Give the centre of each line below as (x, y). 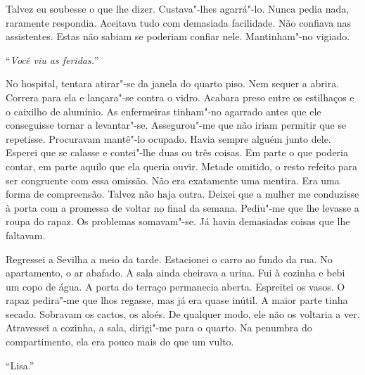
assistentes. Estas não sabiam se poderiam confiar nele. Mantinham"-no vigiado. (178, 36)
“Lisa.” (20, 365)
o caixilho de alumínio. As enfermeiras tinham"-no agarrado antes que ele (164, 111)
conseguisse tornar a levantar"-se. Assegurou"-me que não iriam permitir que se (176, 125)
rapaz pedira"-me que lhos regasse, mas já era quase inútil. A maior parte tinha (177, 300)
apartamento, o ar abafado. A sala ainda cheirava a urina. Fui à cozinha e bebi (175, 273)
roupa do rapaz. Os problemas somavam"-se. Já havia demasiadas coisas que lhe (178, 221)
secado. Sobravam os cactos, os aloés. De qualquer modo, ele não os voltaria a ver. (183, 313)
